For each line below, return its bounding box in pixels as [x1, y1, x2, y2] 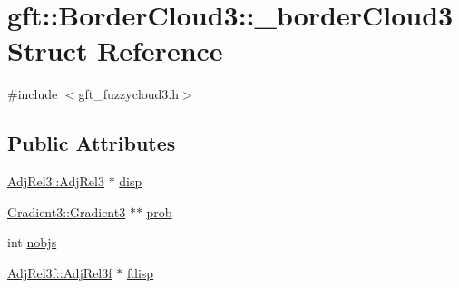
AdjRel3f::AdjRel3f [7, 263, 112, 282]
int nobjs [7, 233, 57, 252]
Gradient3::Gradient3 [7, 202, 126, 221]
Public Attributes [7, 129, 176, 157]
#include [7, 84, 58, 104]
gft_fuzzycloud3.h [78, 84, 180, 104]
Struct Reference [7, 32, 223, 69]
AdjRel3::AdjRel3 [7, 172, 104, 191]
